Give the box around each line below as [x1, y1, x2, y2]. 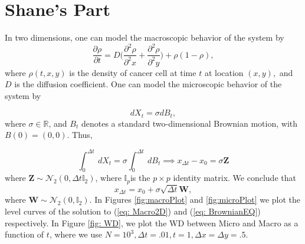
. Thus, [67, 128, 93, 141]
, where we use [49, 228, 103, 240]
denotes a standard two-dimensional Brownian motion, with [81, 117, 298, 129]
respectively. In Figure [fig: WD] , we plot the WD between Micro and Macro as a [5, 216, 299, 229]
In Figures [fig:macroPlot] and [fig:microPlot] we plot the [94, 193, 301, 206]
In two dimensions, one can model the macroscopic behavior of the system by [5, 31, 284, 44]
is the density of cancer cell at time [69, 66, 196, 78]
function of [5, 228, 44, 240]
